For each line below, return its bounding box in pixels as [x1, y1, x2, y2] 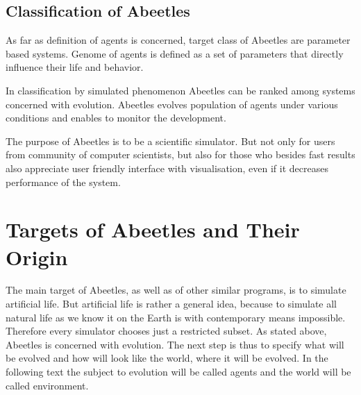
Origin [6, 242, 68, 271]
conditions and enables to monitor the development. [6, 110, 226, 125]
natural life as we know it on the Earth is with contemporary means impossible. [6, 310, 346, 324]
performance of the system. [6, 174, 121, 189]
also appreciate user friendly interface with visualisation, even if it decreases [6, 160, 328, 175]
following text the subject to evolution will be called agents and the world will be [6, 364, 351, 379]
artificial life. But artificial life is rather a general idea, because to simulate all [6, 296, 337, 311]
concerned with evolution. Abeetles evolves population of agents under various [6, 96, 338, 111]
